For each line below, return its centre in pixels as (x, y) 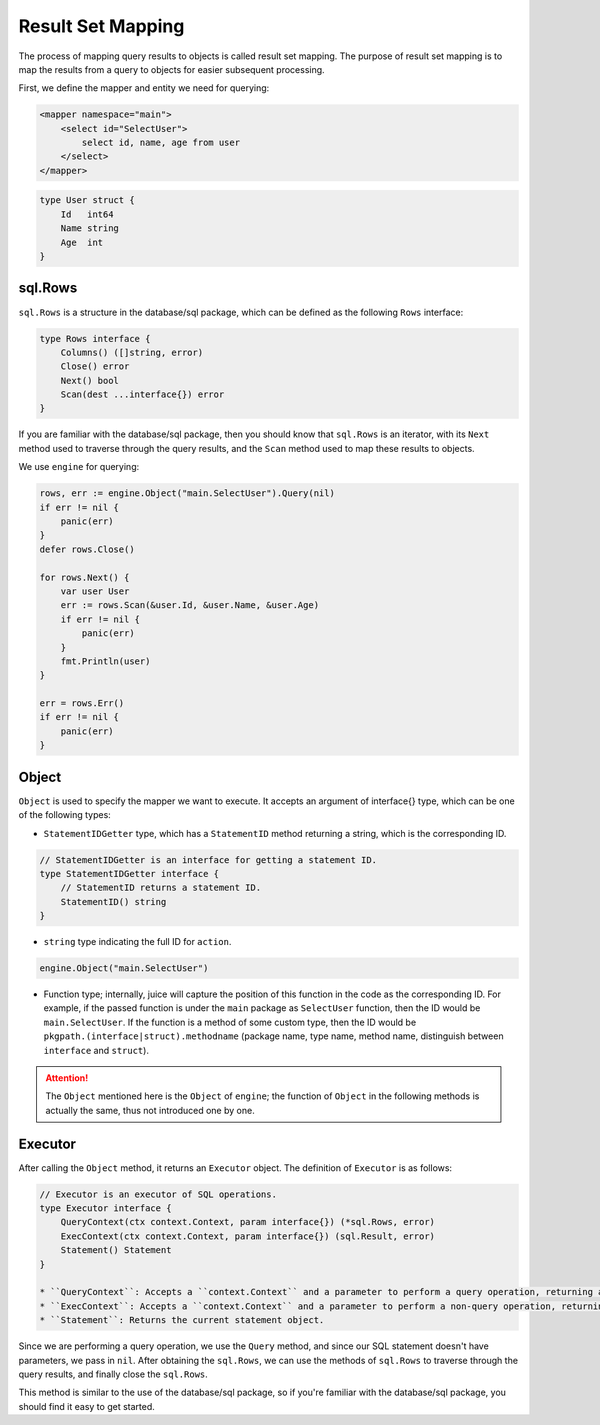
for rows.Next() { (84, 577)
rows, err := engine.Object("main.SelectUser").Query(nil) (187, 493)
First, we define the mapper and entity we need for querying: (144, 88)
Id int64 (87, 214)
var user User (95, 591)
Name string (90, 228)
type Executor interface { (105, 1208)
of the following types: (65, 815)
